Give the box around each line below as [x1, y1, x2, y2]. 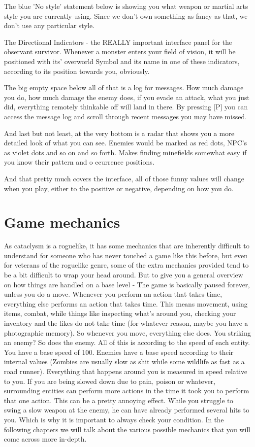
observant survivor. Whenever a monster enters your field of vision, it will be [4, 46, 236, 57]
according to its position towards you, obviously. [4, 66, 150, 76]
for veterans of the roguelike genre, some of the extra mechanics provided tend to [4, 260, 249, 270]
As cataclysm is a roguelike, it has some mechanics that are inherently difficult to [4, 241, 250, 251]
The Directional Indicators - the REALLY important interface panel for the [4, 36, 232, 47]
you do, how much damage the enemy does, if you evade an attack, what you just [4, 92, 250, 102]
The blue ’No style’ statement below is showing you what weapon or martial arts [4, 1, 248, 11]
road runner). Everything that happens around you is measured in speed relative [4, 366, 248, 376]
